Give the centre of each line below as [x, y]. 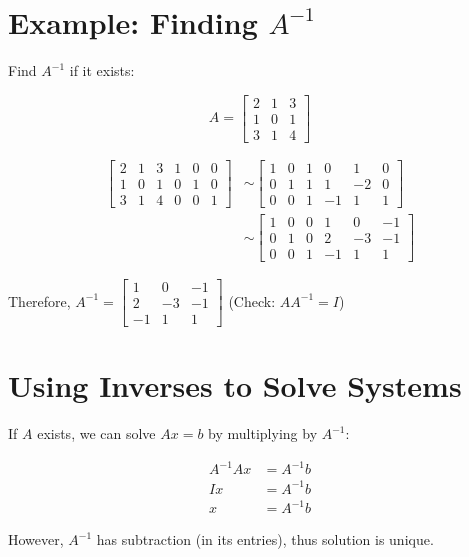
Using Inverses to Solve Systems [235, 385]
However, [36, 539]
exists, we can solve [96, 433]
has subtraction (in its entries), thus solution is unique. [265, 539]
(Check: [252, 300]
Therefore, [39, 300]
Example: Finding [133, 22]
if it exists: [102, 70]
